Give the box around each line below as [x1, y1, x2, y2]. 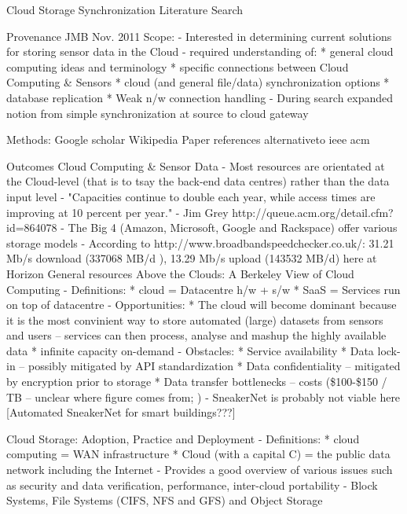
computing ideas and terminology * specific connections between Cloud [6, 58, 349, 75]
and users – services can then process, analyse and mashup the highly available [6, 327, 387, 343]
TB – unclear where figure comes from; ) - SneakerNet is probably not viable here [6, 388, 401, 405]
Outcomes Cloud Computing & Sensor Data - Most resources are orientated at [6, 157, 385, 174]
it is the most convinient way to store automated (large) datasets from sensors [6, 311, 383, 328]
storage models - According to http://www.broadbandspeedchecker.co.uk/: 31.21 [6, 234, 394, 251]
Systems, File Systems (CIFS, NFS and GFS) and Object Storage [6, 492, 323, 508]
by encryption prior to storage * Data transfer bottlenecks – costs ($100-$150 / [6, 373, 387, 390]
